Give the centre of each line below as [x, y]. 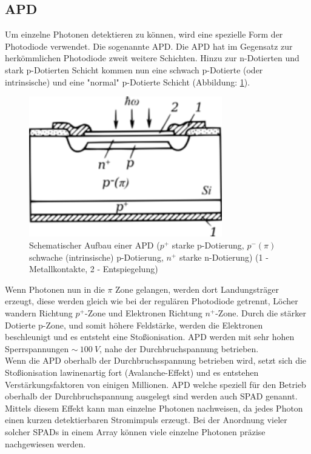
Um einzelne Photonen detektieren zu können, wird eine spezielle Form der [144, 34]
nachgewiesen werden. [45, 443]
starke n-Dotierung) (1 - [224, 257]
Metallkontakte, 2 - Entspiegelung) [94, 269]
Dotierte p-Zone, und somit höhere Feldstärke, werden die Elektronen [134, 325]
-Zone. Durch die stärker [261, 313]
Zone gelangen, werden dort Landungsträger [197, 289]
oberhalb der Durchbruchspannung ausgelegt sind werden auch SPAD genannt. [151, 396]
